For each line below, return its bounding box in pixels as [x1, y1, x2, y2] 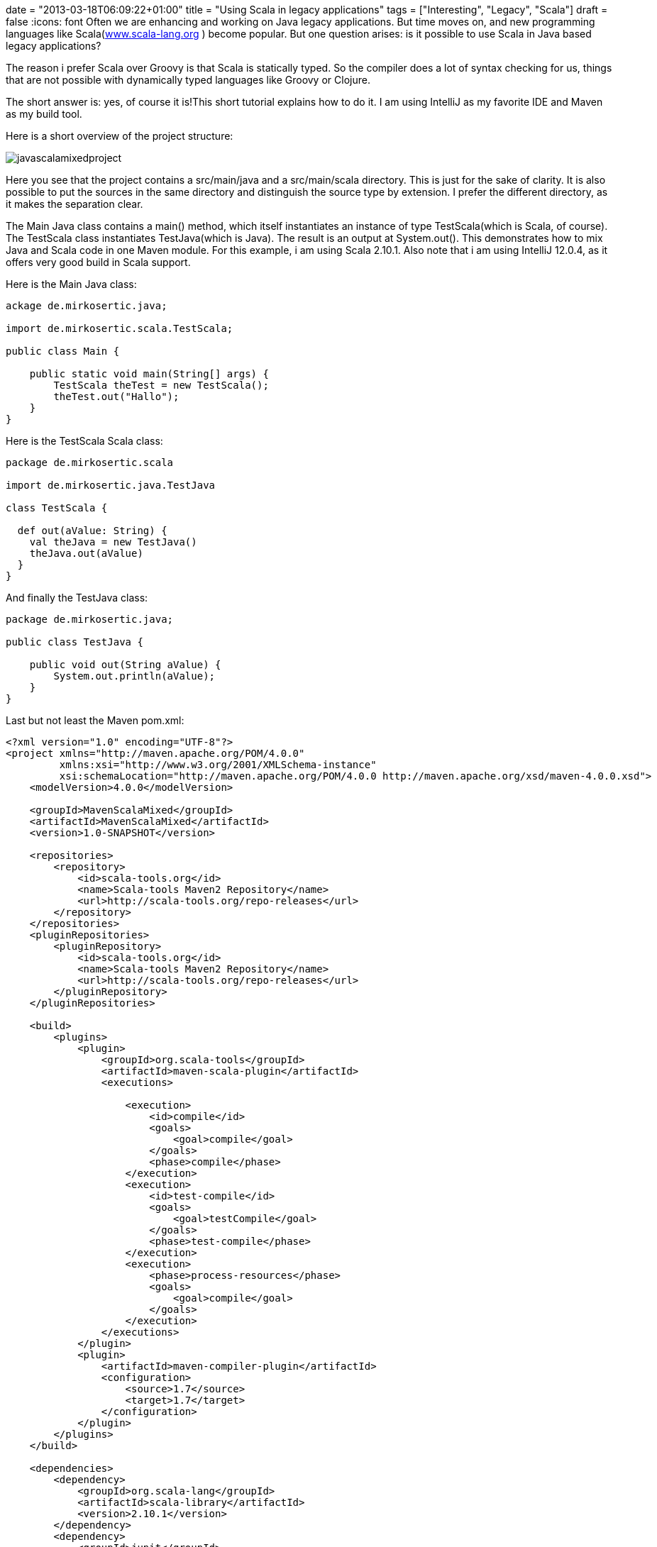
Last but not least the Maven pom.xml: [6, 714, 184, 726]
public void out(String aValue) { [29, 659, 221, 670]
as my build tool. [6, 108, 82, 120]
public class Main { [6, 345, 120, 357]
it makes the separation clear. [6, 198, 143, 210]
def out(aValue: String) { [17, 525, 167, 536]
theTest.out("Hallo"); [53, 391, 180, 402]
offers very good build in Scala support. [6, 256, 191, 268]
